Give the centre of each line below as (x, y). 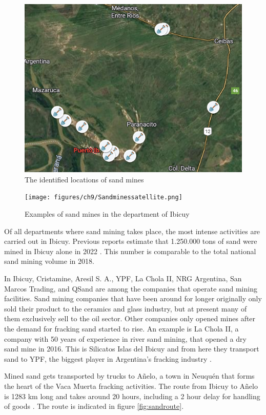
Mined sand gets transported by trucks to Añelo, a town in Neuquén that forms (129, 376)
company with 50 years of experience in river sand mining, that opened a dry (125, 338)
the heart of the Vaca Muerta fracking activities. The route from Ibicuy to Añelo (131, 386)
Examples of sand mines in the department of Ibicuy (107, 214)
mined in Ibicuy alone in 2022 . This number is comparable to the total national (130, 251)
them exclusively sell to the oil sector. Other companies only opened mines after (130, 318)
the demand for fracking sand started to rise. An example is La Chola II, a (121, 329)
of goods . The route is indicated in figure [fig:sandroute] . (94, 406)
